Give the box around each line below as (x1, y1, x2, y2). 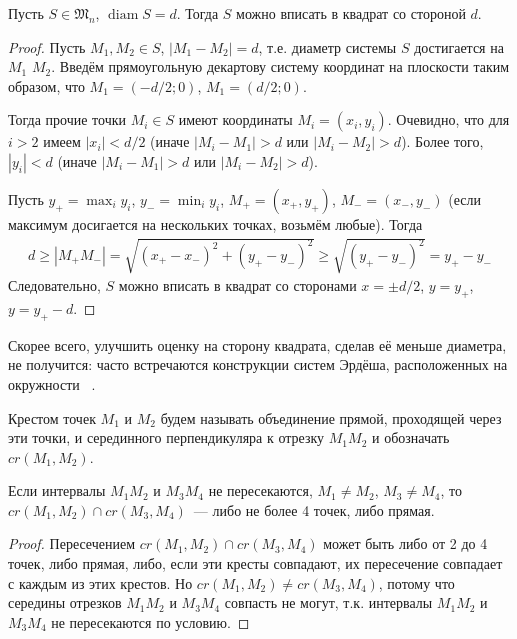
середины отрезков (8, 592, 122, 613)
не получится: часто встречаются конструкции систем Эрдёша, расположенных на (8, 354, 508, 375)
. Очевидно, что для (387, 109, 510, 130)
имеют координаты (178, 109, 293, 130)
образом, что (8, 75, 85, 96)
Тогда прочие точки (8, 109, 126, 130)
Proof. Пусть (8, 36, 86, 57)
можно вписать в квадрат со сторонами (118, 275, 357, 296)
